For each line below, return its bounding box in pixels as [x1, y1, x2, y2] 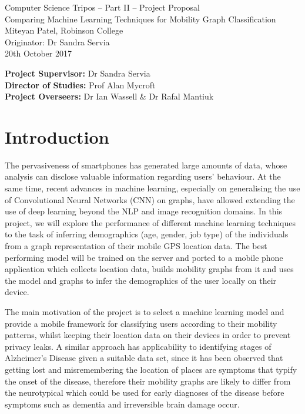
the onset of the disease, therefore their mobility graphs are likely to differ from [5, 375, 291, 387]
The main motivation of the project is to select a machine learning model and [5, 306, 284, 317]
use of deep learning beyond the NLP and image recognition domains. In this [5, 205, 283, 217]
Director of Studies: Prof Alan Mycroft [5, 78, 156, 91]
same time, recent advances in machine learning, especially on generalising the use [5, 182, 300, 194]
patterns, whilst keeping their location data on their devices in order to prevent [5, 329, 291, 341]
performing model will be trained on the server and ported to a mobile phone [5, 251, 283, 263]
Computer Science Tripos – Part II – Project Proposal [5, 1, 200, 13]
